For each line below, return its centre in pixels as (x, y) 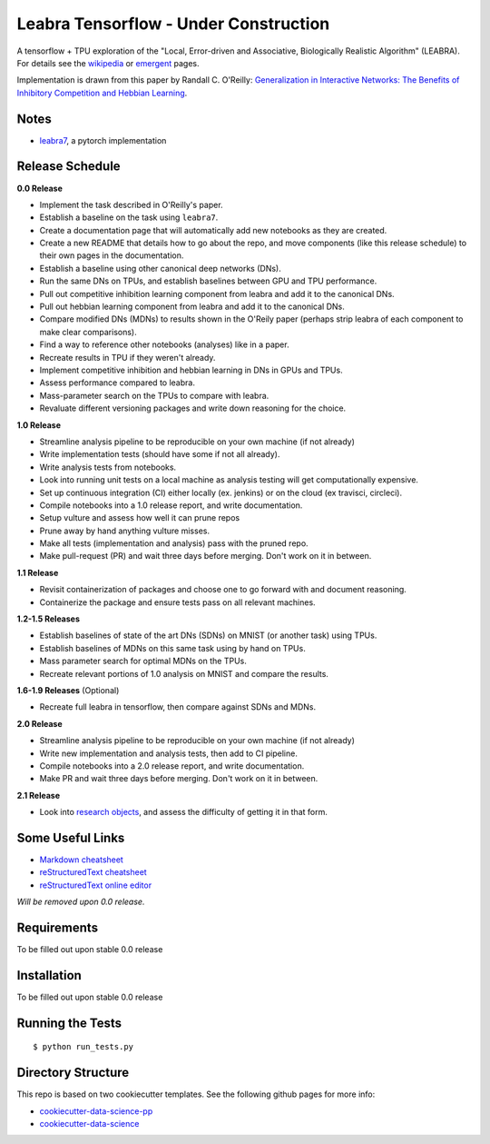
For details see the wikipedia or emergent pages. (108, 63)
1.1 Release (38, 572)
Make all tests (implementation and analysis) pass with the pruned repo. (174, 543)
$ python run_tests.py (83, 1047)
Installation (49, 975)
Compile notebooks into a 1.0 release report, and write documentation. (171, 505)
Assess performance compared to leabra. (117, 383)
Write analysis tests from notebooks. (108, 467)
